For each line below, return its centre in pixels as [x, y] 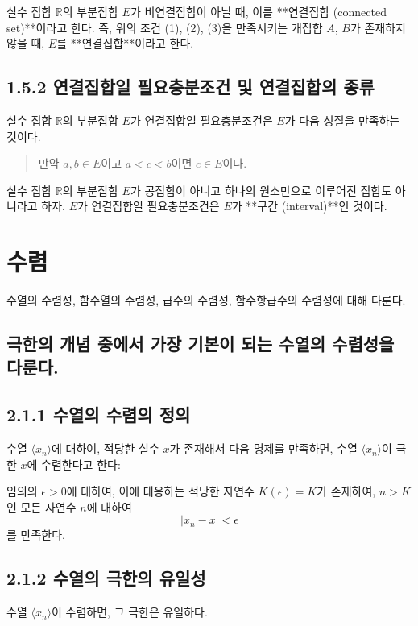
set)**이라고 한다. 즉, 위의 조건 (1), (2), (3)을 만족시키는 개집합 [165, 27]
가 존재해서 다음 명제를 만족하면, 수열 [263, 448]
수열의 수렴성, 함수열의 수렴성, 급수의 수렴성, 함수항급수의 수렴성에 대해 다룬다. [206, 300]
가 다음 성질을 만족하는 [342, 120]
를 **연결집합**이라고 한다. [125, 43]
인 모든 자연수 [41, 506]
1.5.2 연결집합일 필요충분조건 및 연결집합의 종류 [190, 87]
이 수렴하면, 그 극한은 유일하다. [130, 612]
